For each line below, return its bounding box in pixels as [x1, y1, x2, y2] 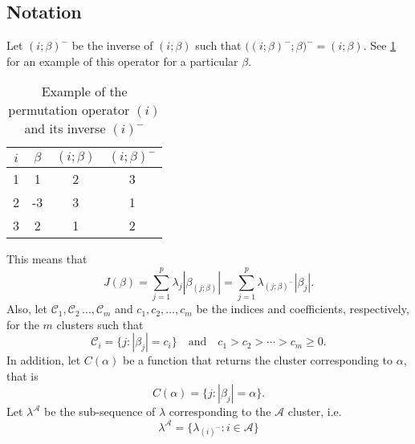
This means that [6, 251, 87, 267]
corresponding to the [169, 403, 271, 420]
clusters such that [56, 316, 144, 332]
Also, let [6, 300, 48, 317]
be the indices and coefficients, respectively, [196, 300, 409, 317]
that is [6, 367, 39, 384]
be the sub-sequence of [44, 403, 156, 420]
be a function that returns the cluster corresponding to [122, 352, 393, 369]
